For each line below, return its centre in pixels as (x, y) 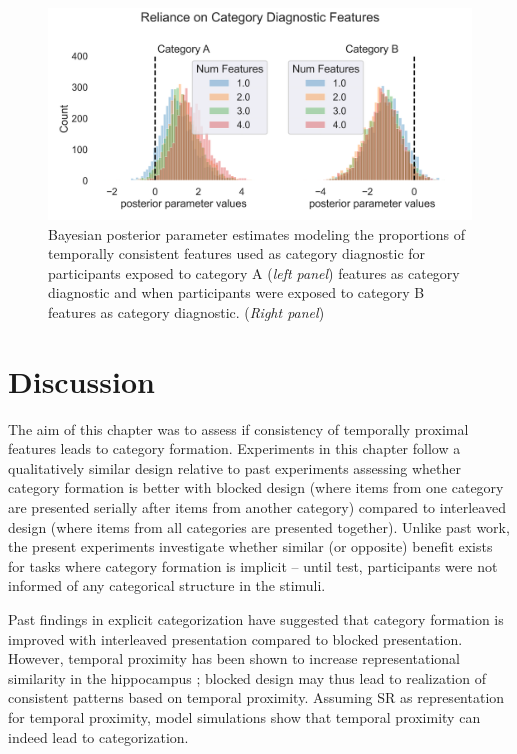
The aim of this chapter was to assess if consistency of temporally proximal (238, 428)
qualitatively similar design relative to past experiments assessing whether (235, 467)
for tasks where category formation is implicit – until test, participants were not (253, 565)
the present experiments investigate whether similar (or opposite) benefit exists (250, 546)
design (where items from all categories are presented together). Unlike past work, (259, 526)
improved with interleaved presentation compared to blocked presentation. (235, 638)
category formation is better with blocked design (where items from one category (256, 487)
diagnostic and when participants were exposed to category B (236, 292)
